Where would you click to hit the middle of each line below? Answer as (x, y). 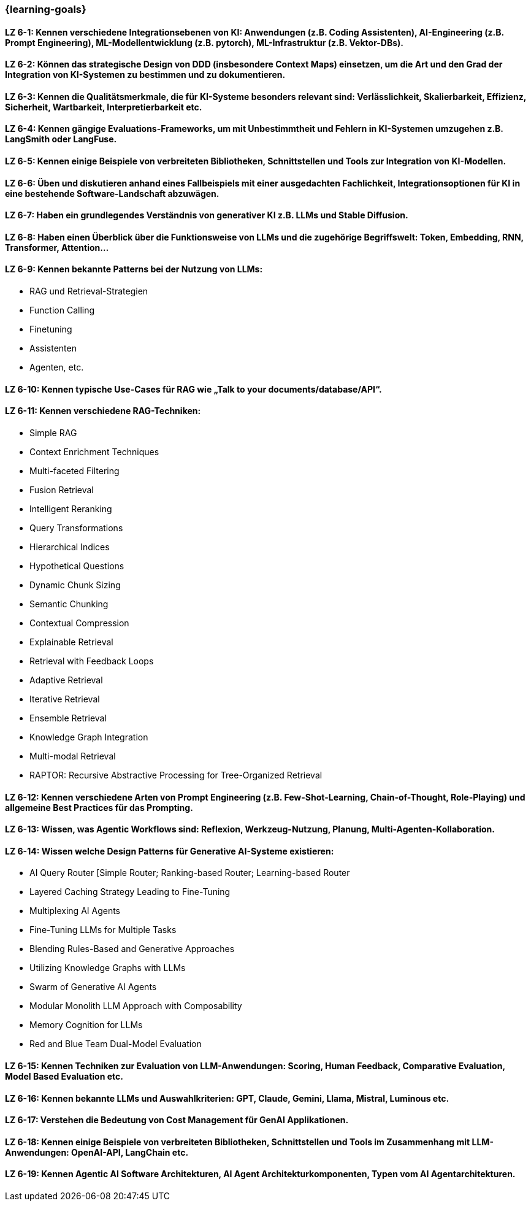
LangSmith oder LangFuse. (61, 139)
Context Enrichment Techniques (94, 451)
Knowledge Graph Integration (89, 737)
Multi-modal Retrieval (73, 756)
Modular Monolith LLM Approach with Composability (136, 1006)
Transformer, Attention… (57, 247)
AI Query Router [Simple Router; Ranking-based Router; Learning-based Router (190, 873)
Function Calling (62, 310)
